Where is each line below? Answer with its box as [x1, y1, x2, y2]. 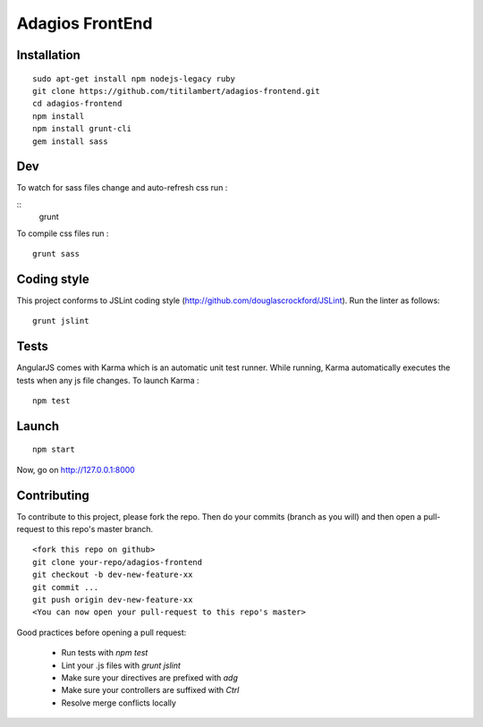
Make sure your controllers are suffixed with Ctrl [61, 685, 240, 696]
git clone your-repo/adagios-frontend [32, 557, 203, 567]
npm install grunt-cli [32, 123, 132, 134]
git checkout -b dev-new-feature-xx [32, 570, 193, 580]
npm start [32, 444, 75, 455]
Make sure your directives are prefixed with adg [61, 672, 239, 683]
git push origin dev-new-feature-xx [32, 595, 193, 605]
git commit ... [32, 582, 99, 592]
